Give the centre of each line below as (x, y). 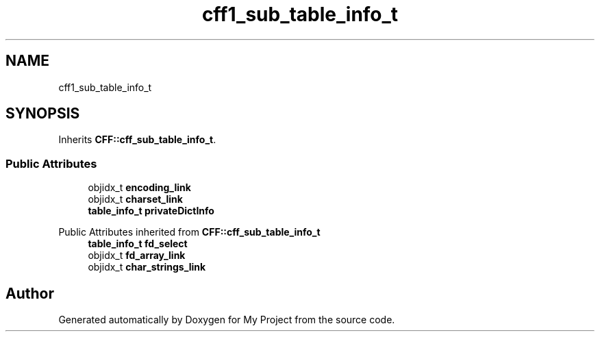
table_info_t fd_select (138, 244)
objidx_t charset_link (135, 199)
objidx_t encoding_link (139, 188)
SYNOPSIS (43, 114)
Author (30, 293)
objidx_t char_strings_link (147, 267)
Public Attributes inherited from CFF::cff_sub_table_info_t (189, 232)
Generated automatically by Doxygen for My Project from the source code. (227, 320)
